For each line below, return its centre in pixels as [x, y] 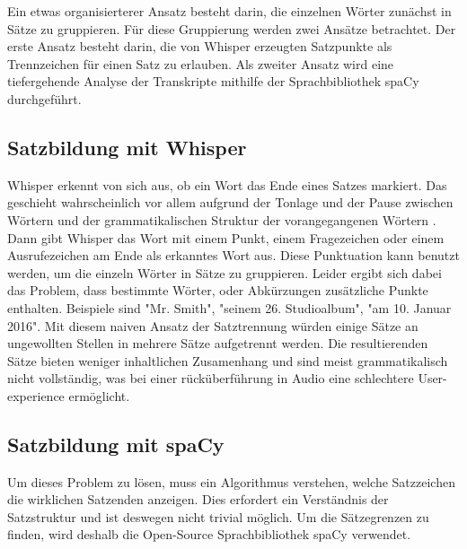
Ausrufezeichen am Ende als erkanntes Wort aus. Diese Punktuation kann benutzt [233, 255]
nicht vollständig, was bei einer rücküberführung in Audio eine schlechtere [211, 378]
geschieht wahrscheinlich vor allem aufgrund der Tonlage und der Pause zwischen [230, 202]
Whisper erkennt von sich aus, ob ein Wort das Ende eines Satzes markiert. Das [227, 184]
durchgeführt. [44, 98]
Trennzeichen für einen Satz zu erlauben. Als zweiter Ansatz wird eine [201, 63]
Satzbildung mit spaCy [116, 444]
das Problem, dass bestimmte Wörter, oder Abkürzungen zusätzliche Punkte [218, 290]
